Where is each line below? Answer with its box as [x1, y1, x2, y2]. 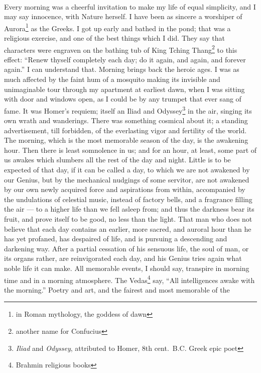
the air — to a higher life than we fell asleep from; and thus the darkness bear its [4, 204, 254, 214]
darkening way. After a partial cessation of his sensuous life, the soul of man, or [4, 243, 249, 253]
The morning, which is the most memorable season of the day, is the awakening [4, 135, 248, 145]
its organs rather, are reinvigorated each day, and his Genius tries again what [4, 253, 242, 263]
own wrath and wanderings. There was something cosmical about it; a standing [4, 115, 248, 126]
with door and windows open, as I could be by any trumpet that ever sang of [4, 94, 241, 104]
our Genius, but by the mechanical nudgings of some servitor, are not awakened [4, 174, 249, 184]
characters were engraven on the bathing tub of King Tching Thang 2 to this [4, 43, 237, 55]
